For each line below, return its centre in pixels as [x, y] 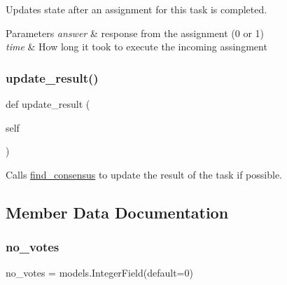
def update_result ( [48, 104]
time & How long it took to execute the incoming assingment [136, 47]
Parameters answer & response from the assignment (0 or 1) [135, 33]
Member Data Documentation [117, 212]
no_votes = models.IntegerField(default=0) [99, 273]
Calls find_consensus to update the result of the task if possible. [144, 174]
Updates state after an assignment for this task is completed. [136, 9]
